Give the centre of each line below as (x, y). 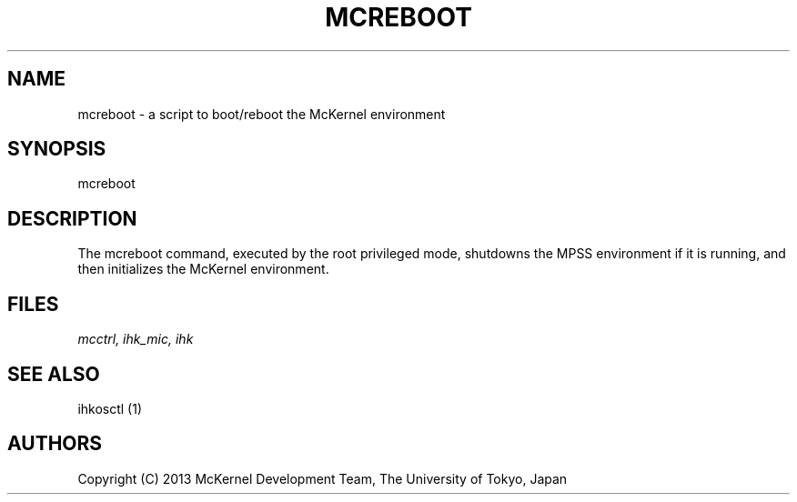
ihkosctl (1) (110, 408)
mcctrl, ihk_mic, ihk (136, 339)
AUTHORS (55, 444)
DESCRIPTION (72, 218)
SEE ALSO (54, 374)
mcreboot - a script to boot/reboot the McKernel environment (262, 114)
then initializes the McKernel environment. (203, 269)
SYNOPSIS (57, 149)
